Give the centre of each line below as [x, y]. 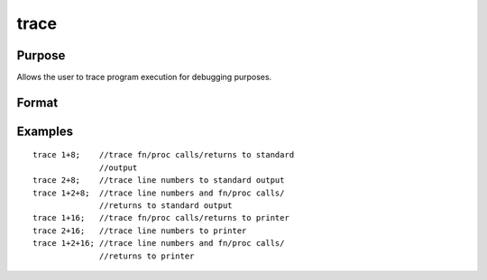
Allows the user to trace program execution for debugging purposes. [144, 77]
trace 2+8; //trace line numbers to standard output [159, 181]
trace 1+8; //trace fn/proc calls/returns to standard [164, 155]
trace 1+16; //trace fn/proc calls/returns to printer [161, 218]
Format [37, 102]
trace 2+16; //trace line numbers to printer [140, 230]
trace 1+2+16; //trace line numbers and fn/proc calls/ [159, 244]
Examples [45, 131]
